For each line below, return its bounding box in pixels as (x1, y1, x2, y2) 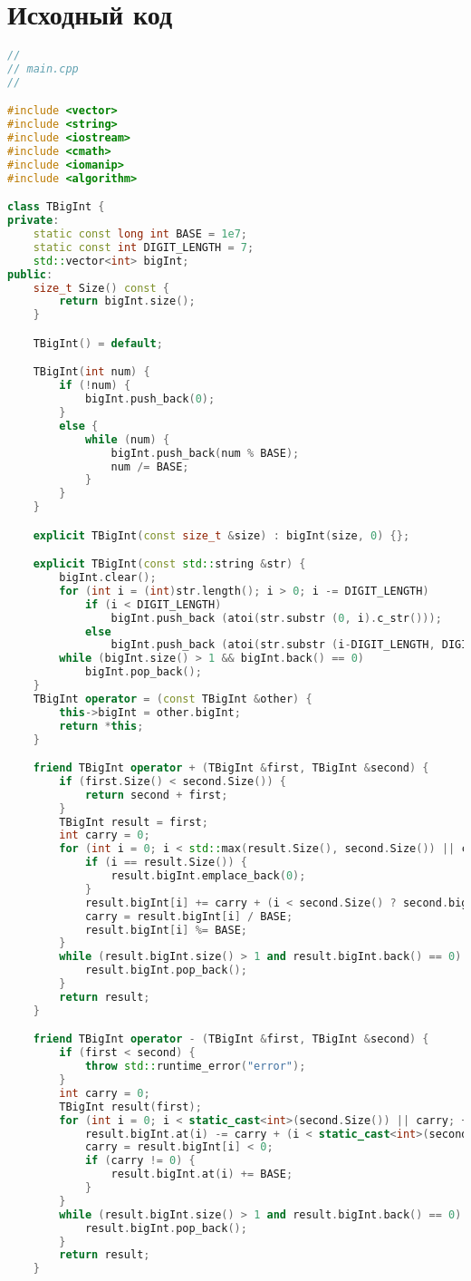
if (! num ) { (59, 379, 131, 393)
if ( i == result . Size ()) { (84, 856, 247, 869)
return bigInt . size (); (59, 295, 196, 308)
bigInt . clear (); (59, 571, 157, 585)
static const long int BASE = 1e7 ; (33, 228, 247, 241)
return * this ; (59, 719, 144, 733)
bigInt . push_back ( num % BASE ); (111, 446, 300, 460)
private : (7, 214, 60, 228)
